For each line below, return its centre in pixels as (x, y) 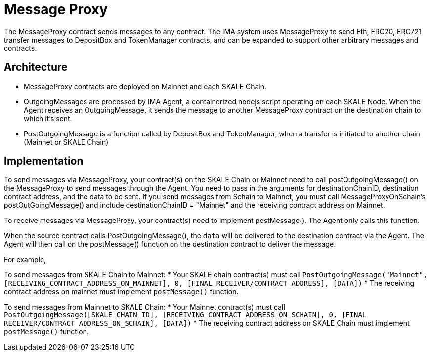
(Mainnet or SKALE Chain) (66, 142)
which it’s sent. (48, 118)
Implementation (44, 161)
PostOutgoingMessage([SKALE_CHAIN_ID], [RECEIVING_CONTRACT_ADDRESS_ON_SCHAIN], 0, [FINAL (185, 315)
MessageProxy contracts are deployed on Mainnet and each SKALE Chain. (145, 86)
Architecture (36, 67)
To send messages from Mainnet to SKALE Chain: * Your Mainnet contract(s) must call (145, 307)
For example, (25, 260)
